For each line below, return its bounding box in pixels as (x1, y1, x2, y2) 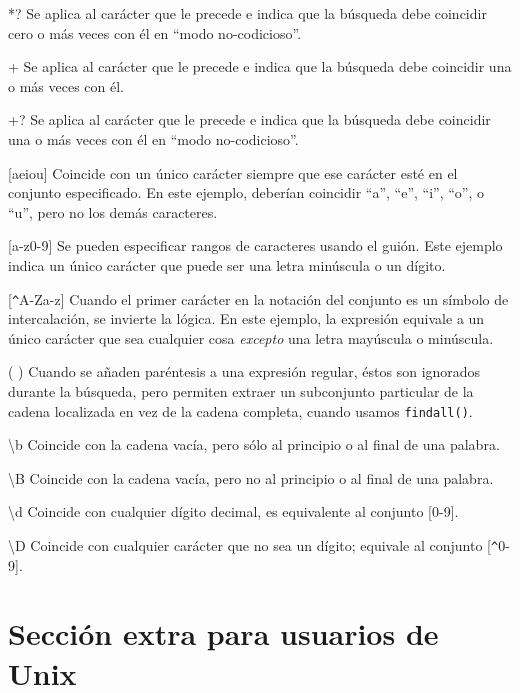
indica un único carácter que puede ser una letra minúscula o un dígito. (8, 254, 446, 275)
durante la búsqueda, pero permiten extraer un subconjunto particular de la (8, 380, 474, 401)
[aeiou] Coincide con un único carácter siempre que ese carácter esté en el (8, 162, 458, 183)
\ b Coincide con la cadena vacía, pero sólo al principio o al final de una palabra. (8, 434, 500, 455)
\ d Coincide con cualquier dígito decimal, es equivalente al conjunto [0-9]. (8, 501, 459, 522)
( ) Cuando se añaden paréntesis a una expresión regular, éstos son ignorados (8, 361, 481, 382)
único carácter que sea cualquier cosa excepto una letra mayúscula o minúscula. (8, 327, 494, 348)
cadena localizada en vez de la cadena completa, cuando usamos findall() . (8, 400, 473, 421)
